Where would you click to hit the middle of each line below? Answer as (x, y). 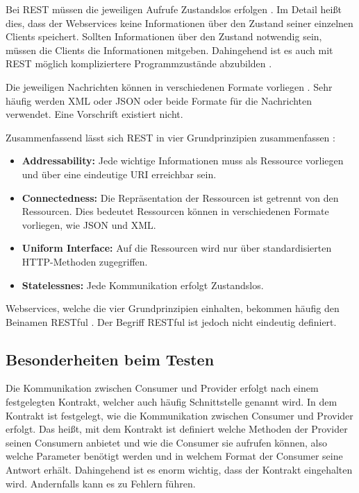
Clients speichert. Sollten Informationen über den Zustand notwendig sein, (164, 36)
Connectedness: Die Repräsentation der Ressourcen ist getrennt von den (180, 197)
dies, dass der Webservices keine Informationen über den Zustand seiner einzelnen (179, 23)
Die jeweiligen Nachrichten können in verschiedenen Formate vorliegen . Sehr (169, 86)
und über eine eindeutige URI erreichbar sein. (119, 174)
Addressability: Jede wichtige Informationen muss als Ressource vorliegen (183, 161)
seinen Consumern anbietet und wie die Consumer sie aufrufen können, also (166, 442)
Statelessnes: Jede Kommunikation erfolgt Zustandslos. (143, 285)
